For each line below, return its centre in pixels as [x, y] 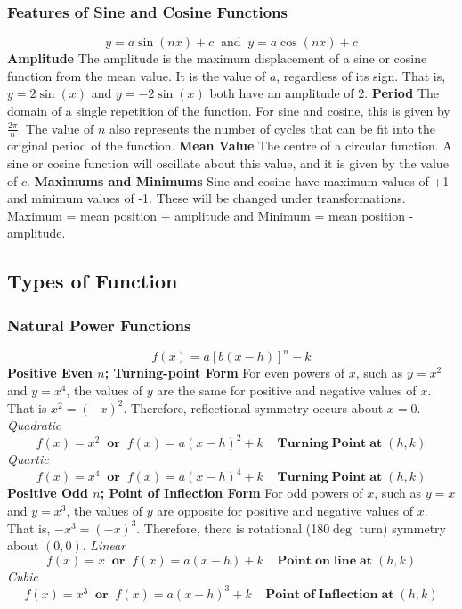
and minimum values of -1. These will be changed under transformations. [207, 198]
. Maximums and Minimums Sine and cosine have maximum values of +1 [238, 180]
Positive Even [50, 373]
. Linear [104, 545]
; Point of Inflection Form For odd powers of [231, 493]
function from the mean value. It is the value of [137, 75]
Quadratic [34, 425]
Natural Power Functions [99, 325]
